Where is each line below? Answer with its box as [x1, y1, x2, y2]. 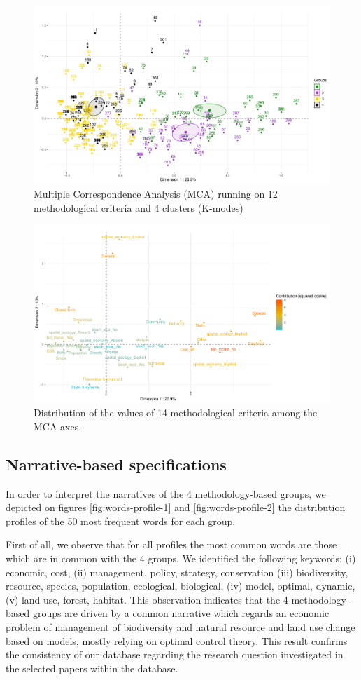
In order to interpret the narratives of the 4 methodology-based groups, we [6, 486, 326, 501]
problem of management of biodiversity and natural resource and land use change [6, 620, 355, 634]
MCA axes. [34, 419, 82, 433]
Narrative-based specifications [6, 453, 227, 475]
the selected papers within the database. [6, 660, 178, 675]
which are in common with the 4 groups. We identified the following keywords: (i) [6, 551, 356, 566]
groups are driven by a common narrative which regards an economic [32, 606, 330, 620]
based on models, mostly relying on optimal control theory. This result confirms [6, 633, 348, 648]
